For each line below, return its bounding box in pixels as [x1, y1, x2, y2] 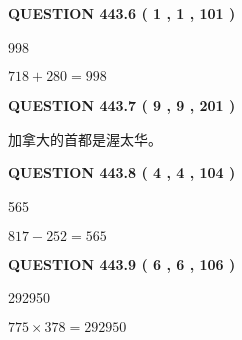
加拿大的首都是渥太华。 [8, 128, 162, 149]
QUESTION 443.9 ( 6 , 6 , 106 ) [8, 253, 236, 274]
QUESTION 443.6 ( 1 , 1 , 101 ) [8, 3, 236, 23]
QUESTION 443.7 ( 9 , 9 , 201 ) [8, 95, 236, 116]
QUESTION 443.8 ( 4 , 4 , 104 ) [8, 162, 236, 183]
